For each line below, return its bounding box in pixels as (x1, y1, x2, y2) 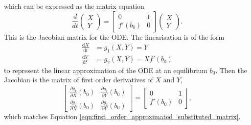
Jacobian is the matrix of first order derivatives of (4, 75, 153, 85)
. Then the (215, 65, 247, 75)
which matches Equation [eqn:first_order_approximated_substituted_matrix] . (4, 111, 241, 122)
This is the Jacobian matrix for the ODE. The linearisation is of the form (4, 31, 225, 42)
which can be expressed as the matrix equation (4, 1, 144, 11)
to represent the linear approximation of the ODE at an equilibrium (4, 65, 208, 75)
